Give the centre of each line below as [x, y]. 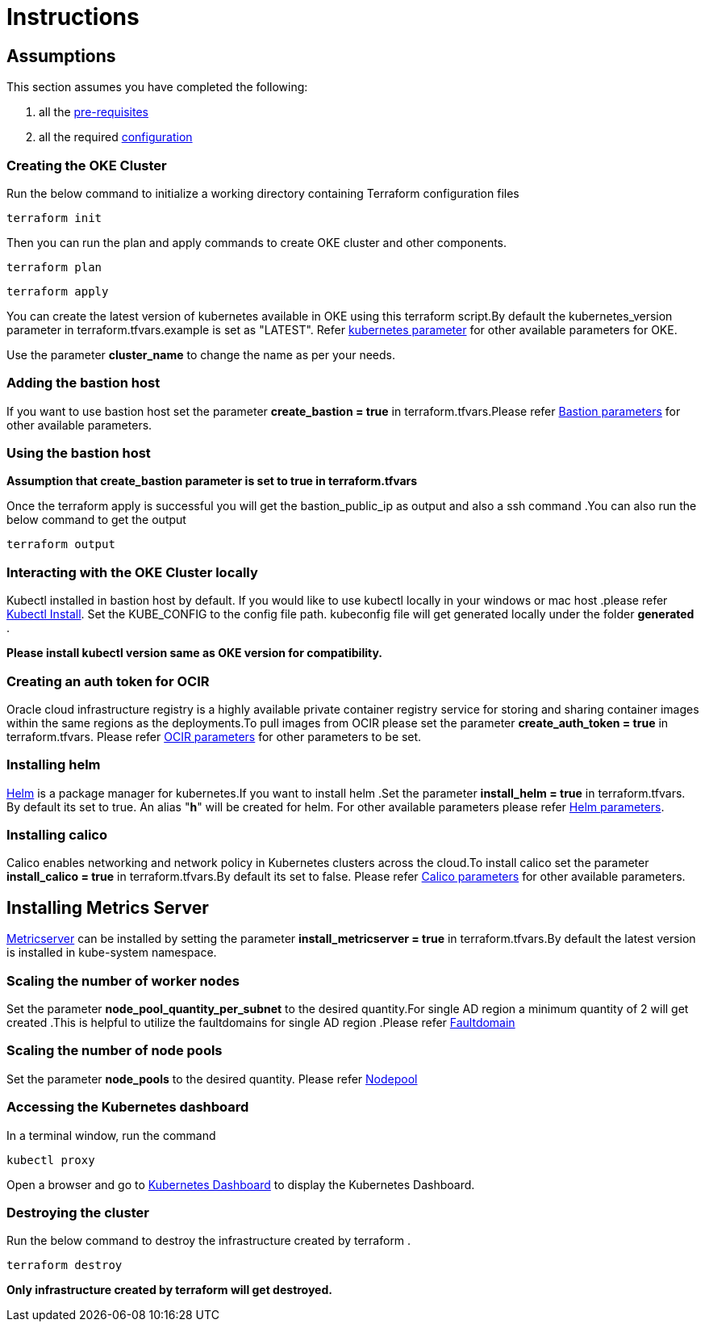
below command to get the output [96, 520]
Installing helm [54, 765]
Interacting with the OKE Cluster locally [132, 572]
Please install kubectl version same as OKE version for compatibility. [194, 653]
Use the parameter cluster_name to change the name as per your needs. [201, 354]
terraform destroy [65, 1265]
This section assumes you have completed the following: [157, 87]
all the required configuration [116, 137]
